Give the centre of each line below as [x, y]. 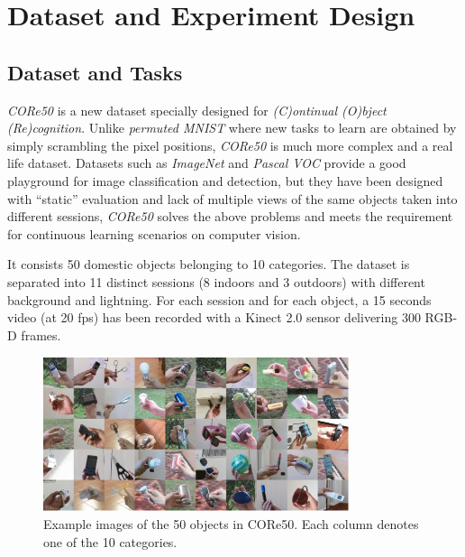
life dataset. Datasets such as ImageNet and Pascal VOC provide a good [207, 163]
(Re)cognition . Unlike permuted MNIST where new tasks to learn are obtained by [232, 128]
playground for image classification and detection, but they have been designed [225, 180]
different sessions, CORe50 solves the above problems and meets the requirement [230, 216]
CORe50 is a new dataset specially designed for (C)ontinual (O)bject [197, 110]
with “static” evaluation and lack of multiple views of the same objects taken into [232, 198]
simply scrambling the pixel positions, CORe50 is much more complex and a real [230, 145]
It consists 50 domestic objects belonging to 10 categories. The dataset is [209, 264]
